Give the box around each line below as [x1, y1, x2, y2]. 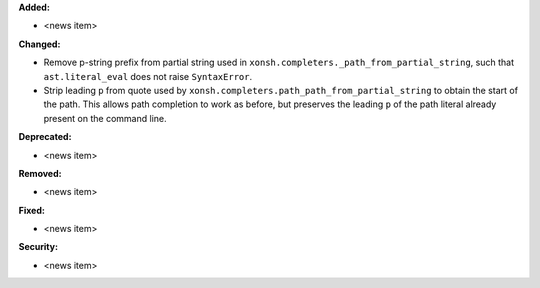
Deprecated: [18, 131, 72, 143]
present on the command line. [43, 112, 167, 124]
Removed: [18, 167, 62, 179]
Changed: [18, 38, 61, 50]
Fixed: [18, 204, 45, 216]
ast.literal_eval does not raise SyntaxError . [43, 70, 253, 82]
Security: [18, 241, 59, 253]
